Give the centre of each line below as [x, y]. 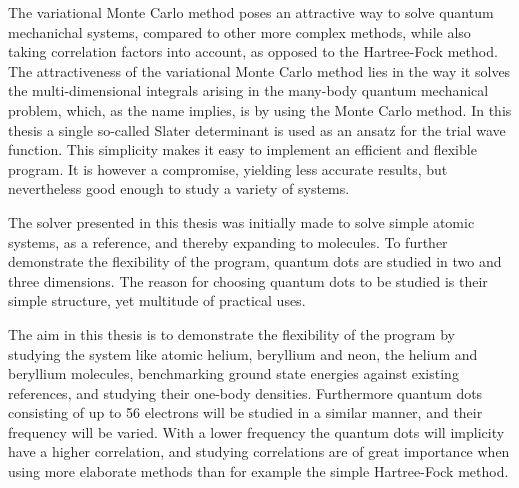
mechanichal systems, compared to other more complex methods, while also [239, 31]
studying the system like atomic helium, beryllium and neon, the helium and [243, 353]
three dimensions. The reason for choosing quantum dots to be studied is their [248, 280]
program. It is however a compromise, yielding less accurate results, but [228, 168]
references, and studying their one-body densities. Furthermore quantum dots [245, 392]
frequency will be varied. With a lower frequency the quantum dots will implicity [256, 431]
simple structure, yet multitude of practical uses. [157, 300]
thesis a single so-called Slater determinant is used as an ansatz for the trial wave [257, 129]
